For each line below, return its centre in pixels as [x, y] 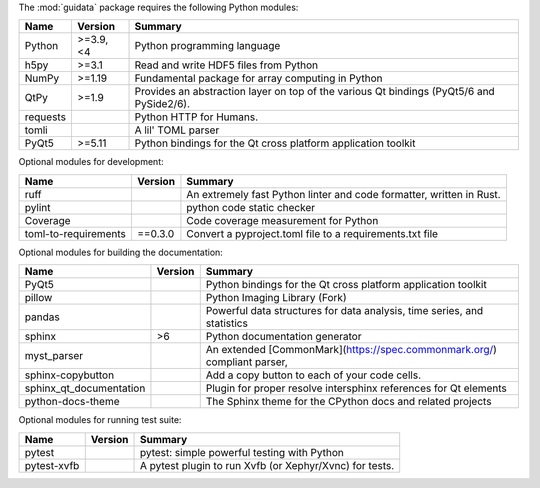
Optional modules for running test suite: [100, 420]
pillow [38, 298]
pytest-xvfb [52, 465]
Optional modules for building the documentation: [121, 252]
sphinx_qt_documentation [85, 388]
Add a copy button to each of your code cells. [313, 375]
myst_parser [54, 356]
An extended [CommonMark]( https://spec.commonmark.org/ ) [351, 350]
